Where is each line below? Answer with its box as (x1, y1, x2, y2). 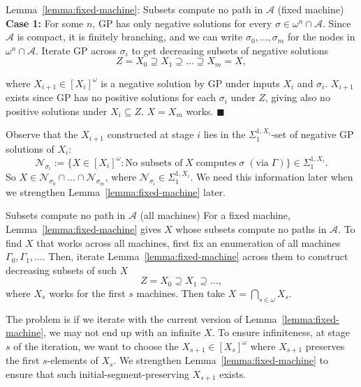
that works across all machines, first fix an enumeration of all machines (36, 235, 341, 250)
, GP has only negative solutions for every (92, 15, 272, 30)
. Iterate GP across (35, 43, 117, 57)
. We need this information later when (190, 169, 353, 184)
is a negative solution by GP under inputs (101, 75, 280, 90)
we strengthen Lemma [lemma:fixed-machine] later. (6, 184, 226, 199)
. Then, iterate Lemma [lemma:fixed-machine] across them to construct (42, 249, 348, 264)
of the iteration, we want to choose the (13, 338, 179, 353)
